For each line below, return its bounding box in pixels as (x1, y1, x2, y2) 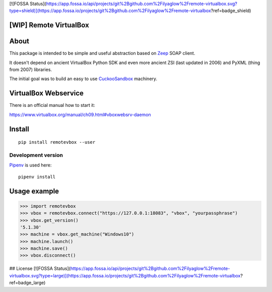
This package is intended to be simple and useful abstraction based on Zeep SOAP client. (9, 50, 195, 56)
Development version (9, 151, 63, 158)
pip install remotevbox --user (18, 139, 96, 145)
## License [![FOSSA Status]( (9, 265, 71, 272)
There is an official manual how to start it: (9, 102, 95, 108)
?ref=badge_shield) (211, 8, 251, 14)
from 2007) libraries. (9, 67, 52, 73)
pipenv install (18, 174, 56, 180)
